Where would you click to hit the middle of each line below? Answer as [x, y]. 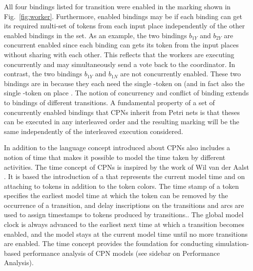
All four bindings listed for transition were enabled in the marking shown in [117, 6]
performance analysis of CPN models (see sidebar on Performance [121, 253]
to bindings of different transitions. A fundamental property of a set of [109, 102]
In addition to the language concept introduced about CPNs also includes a [117, 147]
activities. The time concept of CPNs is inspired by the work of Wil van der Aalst [126, 167]
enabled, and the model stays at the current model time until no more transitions [126, 234]
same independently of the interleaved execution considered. [94, 131]
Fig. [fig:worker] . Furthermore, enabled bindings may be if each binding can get [123, 16]
